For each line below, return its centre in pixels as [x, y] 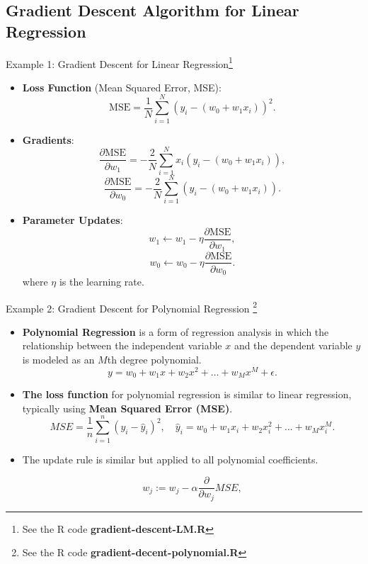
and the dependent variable [293, 345]
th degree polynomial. [154, 360]
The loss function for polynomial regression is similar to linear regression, [187, 394]
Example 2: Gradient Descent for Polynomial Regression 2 [132, 307]
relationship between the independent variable [122, 345]
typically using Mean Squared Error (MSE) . [127, 408]
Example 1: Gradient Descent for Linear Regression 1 [119, 62]
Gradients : [48, 139]
